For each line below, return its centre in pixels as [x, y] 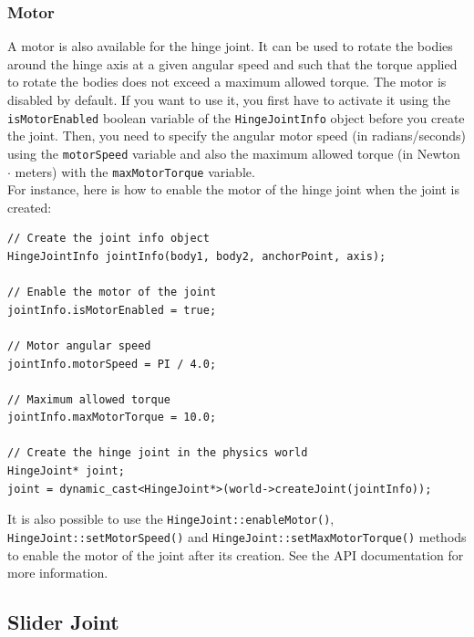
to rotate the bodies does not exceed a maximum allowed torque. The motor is [227, 82]
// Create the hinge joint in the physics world [158, 453]
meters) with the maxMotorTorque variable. [135, 171]
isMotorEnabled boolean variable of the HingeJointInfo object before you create [236, 117]
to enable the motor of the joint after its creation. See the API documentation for [236, 554]
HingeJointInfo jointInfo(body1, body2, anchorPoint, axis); [197, 256]
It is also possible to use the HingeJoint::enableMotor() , [171, 519]
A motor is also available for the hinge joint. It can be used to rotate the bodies [230, 46]
